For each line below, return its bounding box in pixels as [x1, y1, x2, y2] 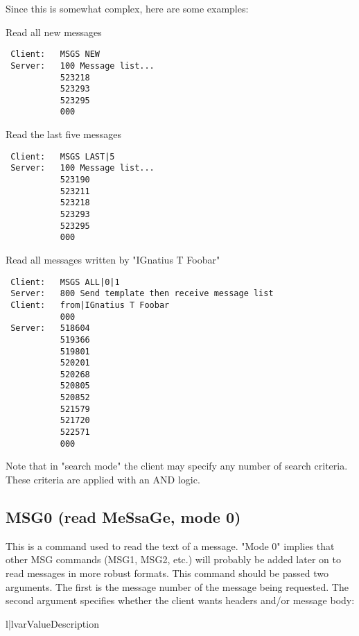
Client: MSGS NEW [10, 49, 100, 60]
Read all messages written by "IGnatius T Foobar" [6, 252, 220, 266]
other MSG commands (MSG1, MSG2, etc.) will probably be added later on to [6, 552, 341, 567]
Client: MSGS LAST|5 [10, 151, 115, 162]
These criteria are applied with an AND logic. [6, 472, 200, 486]
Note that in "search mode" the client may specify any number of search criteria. [6, 458, 348, 473]
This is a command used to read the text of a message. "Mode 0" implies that [6, 538, 335, 553]
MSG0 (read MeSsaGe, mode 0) [6, 506, 241, 527]
